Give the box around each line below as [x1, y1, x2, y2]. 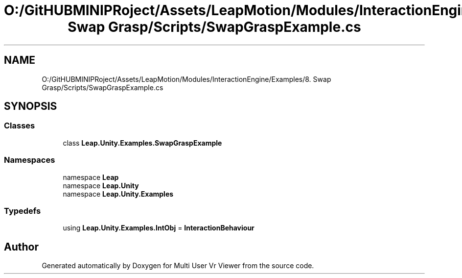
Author [4, 240, 39, 253]
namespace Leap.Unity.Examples [63, 189, 174, 198]
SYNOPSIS [4, 100, 57, 113]
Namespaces [4, 155, 55, 165]
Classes [4, 121, 35, 131]
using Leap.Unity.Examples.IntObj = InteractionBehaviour [63, 224, 254, 232]
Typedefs [4, 205, 41, 216]
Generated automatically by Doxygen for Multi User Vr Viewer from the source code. [42, 261, 314, 270]
